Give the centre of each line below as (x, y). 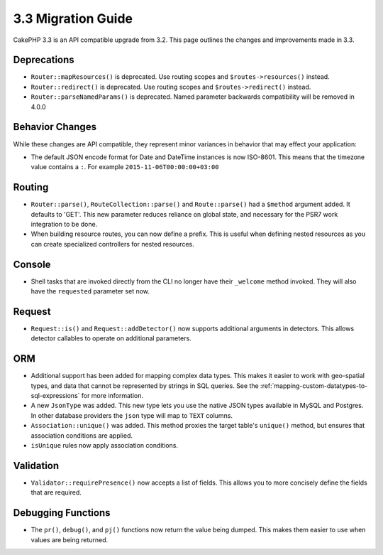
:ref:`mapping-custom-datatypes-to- (314, 386)
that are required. (56, 492)
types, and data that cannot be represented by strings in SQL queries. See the (145, 386)
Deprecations (44, 60)
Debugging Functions (62, 513)
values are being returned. (70, 539)
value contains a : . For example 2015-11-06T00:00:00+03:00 (125, 167)
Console (32, 264)
